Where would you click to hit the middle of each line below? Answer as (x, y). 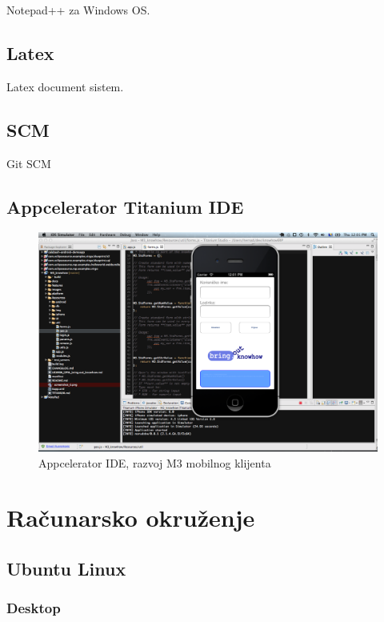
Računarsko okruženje (131, 518)
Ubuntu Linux (66, 569)
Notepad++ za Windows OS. (78, 10)
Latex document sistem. (65, 86)
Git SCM (29, 163)
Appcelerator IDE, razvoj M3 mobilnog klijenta (155, 462)
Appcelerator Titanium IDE (125, 206)
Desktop (34, 608)
